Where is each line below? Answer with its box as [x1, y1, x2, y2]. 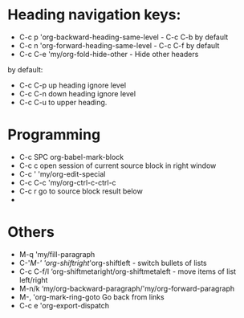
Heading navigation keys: [7, 6, 181, 24]
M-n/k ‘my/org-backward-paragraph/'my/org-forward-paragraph [18, 283, 235, 293]
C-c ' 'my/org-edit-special [18, 169, 106, 178]
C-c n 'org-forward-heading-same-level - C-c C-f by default [18, 40, 220, 50]
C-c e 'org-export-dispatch [18, 300, 110, 310]
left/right [18, 275, 48, 284]
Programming [7, 126, 101, 144]
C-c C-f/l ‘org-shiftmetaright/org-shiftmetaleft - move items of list [18, 267, 237, 276]
